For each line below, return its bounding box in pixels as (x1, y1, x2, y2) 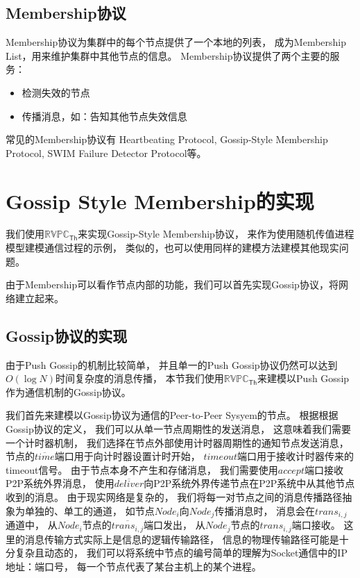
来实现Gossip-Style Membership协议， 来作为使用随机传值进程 (78, 226, 354, 241)
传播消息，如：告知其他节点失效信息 (22, 108, 187, 123)
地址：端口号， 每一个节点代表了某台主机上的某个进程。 (6, 559, 262, 573)
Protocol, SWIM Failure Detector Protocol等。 (6, 145, 207, 160)
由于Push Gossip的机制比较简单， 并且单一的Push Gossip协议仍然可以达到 (6, 357, 338, 372)
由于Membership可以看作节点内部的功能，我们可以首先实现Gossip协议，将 (6, 277, 338, 292)
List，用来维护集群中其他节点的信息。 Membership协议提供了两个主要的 (6, 48, 330, 63)
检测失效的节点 (22, 85, 90, 99)
